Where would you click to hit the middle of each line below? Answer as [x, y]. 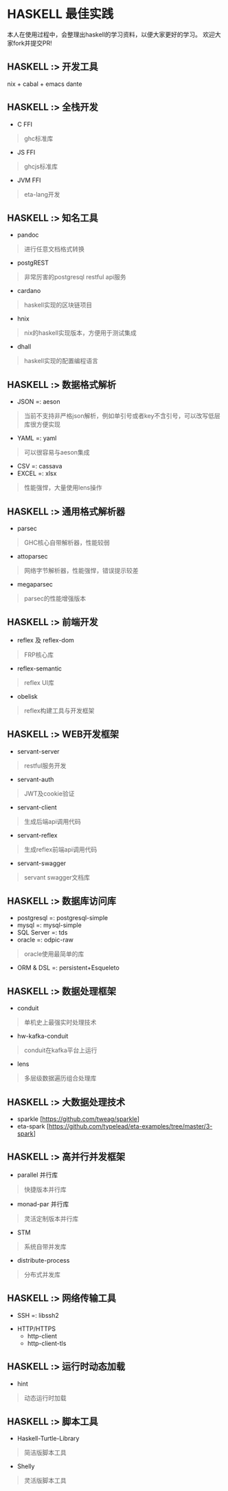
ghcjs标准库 [41, 166]
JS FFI [26, 152]
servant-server [38, 751]
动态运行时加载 [45, 1397]
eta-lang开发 [42, 194]
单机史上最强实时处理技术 [60, 1023]
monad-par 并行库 [43, 1204]
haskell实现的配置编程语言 [61, 361]
